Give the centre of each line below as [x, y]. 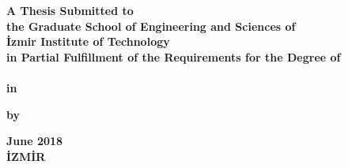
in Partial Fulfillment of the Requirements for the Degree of [174, 56]
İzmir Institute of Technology [88, 41]
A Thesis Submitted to [70, 10]
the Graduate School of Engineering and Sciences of [151, 26]
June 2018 [35, 141]
